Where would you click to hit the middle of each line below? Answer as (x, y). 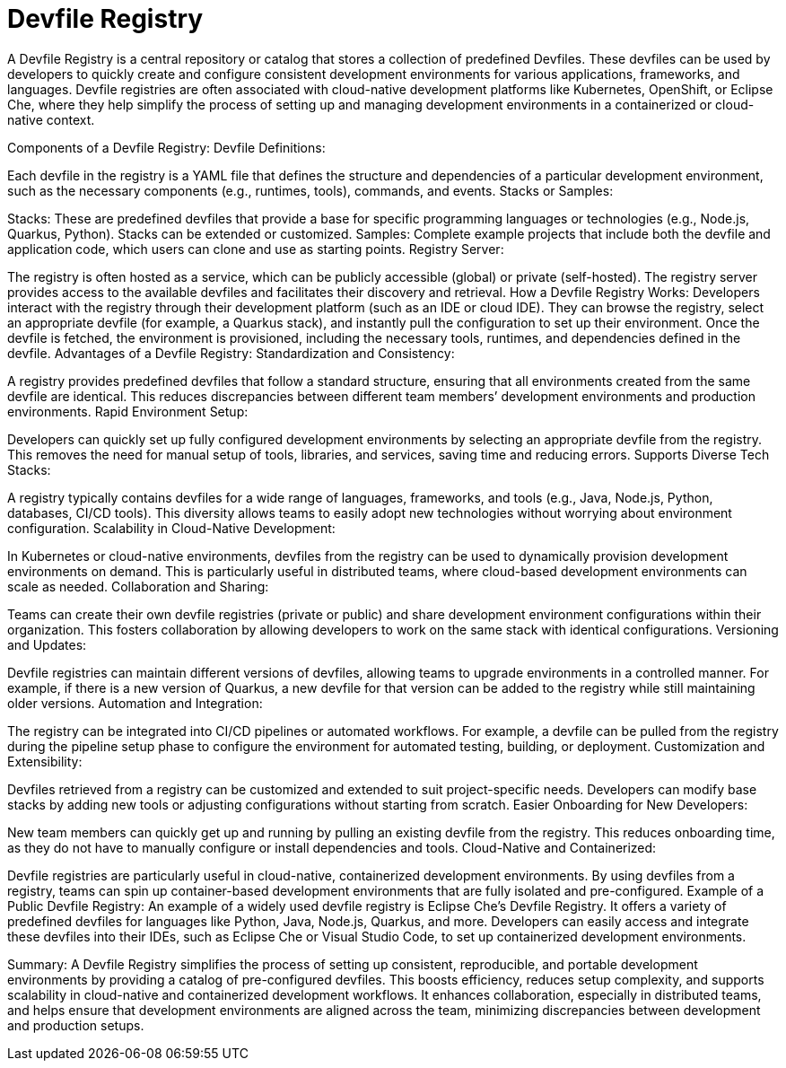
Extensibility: (45, 761)
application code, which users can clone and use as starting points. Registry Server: (256, 249)
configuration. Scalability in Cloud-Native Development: (171, 528)
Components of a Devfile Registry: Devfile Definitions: (166, 147)
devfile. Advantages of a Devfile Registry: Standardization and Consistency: (231, 353)
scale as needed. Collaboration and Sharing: (138, 586)
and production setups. (76, 1025)
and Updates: (47, 644)
